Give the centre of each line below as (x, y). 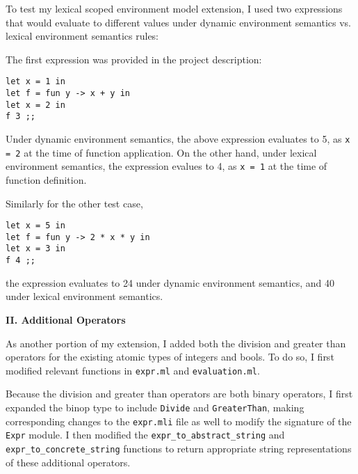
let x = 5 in (35, 226)
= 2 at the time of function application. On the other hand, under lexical (161, 152)
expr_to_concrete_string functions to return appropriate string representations (179, 448)
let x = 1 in (35, 82)
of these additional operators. (68, 462)
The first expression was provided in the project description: (134, 59)
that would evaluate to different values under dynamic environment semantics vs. (179, 22)
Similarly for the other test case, (74, 203)
